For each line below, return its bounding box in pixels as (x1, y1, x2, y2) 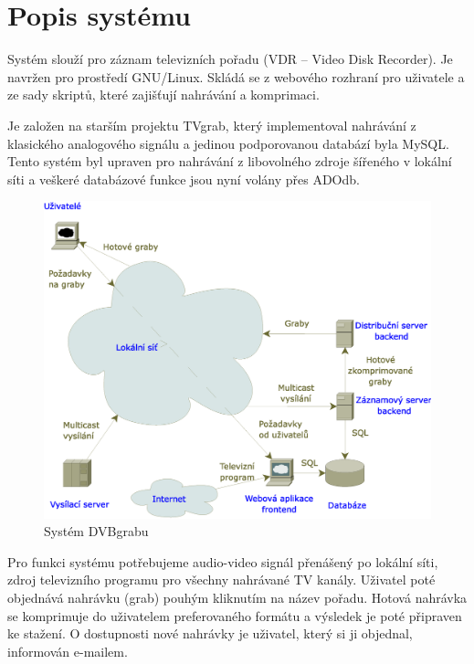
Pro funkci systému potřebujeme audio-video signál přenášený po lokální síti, (7, 552, 438, 571)
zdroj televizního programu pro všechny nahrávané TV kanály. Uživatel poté (7, 570, 436, 589)
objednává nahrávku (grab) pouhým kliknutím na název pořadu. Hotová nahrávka (7, 588, 468, 607)
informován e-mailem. (7, 641, 128, 660)
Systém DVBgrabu (44, 522, 149, 541)
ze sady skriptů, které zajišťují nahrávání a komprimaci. (7, 85, 320, 104)
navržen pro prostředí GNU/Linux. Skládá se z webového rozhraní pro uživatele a (7, 67, 465, 86)
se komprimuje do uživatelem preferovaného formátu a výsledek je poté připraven (7, 606, 462, 625)
